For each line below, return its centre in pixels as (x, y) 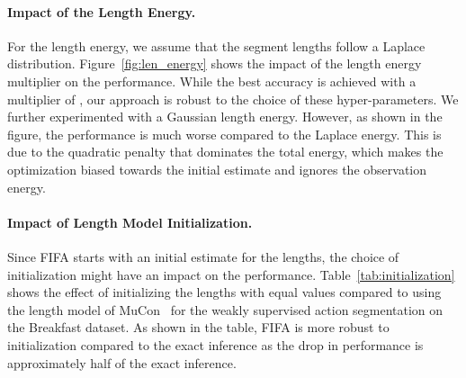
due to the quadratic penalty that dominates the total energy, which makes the (225, 152)
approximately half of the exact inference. (122, 362)
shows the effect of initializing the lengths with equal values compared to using (224, 292)
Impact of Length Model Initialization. (130, 222)
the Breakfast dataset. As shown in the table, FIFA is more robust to (198, 327)
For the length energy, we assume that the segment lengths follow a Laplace (216, 45)
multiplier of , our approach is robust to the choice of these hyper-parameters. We (233, 99)
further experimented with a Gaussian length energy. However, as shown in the (225, 117)
